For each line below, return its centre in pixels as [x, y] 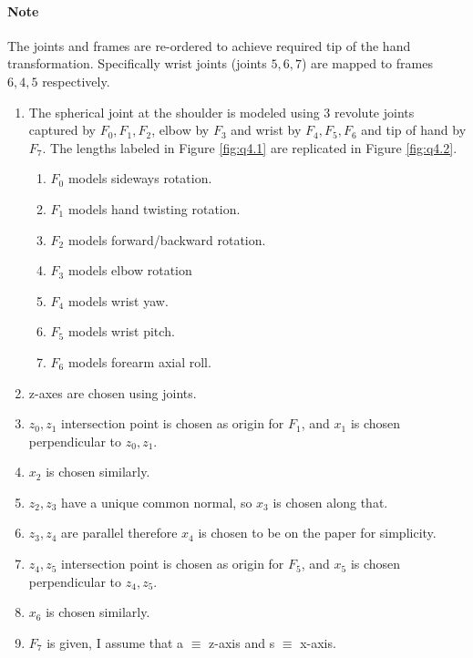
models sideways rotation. [140, 178]
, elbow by [180, 130]
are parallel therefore [119, 533]
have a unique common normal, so [157, 502]
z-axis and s [242, 642]
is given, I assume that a [115, 642]
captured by [62, 130]
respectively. [76, 81]
